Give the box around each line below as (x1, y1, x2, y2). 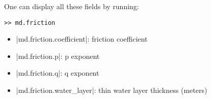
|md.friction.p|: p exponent (16, 50, 100, 61)
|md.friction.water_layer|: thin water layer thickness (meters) (16, 85, 207, 95)
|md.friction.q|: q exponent (16, 68, 99, 78)
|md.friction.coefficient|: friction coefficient (16, 34, 148, 44)
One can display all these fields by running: (4, 1, 139, 11)
